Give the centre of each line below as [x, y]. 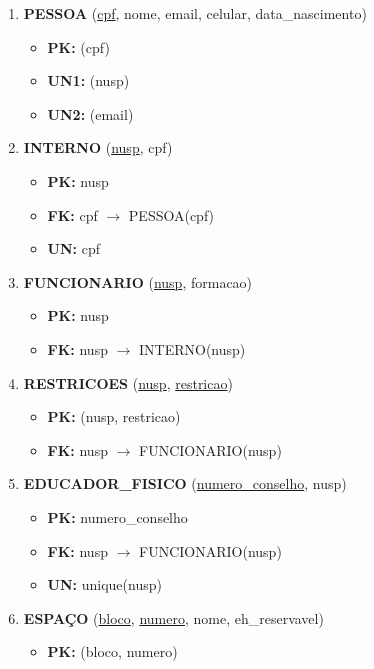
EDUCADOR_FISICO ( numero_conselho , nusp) [185, 483]
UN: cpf [74, 248]
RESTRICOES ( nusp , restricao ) [128, 382]
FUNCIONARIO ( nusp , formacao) [138, 281]
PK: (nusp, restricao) [114, 416]
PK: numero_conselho [117, 516]
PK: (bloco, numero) [112, 651]
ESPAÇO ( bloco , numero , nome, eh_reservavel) [173, 617]
